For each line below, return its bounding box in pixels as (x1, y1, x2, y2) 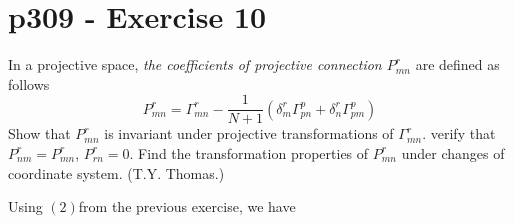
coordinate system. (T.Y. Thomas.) (8, 162, 225, 183)
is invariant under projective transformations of (104, 123, 394, 144)
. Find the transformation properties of (129, 142, 369, 163)
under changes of (401, 142, 505, 163)
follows (8, 73, 50, 94)
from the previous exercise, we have (78, 196, 296, 217)
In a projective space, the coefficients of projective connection (8, 54, 382, 75)
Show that (8, 123, 71, 144)
